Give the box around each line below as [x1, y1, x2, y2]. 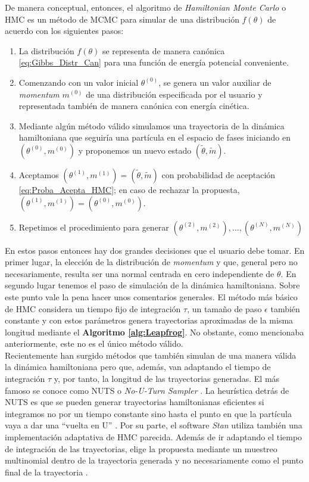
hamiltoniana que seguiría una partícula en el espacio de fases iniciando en [18, 131, 291, 144]
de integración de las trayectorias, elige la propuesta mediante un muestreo [5, 442, 277, 455]
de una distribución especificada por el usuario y [86, 88, 263, 100]
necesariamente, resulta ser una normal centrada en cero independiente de [5, 267, 274, 279]
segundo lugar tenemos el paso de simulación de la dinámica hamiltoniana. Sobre [5, 279, 300, 291]
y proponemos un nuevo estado [78, 144, 192, 156]
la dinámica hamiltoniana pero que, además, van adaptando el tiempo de [5, 360, 271, 373]
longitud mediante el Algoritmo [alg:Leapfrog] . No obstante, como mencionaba [5, 325, 304, 338]
